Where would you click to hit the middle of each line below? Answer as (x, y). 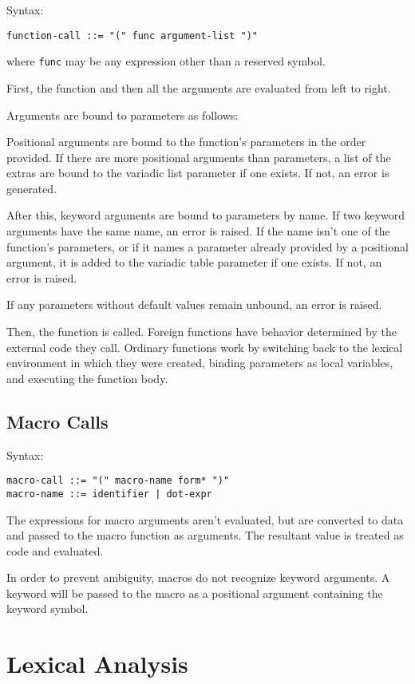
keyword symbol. (47, 609)
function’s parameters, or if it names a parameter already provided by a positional (207, 246)
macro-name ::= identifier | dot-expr (109, 494)
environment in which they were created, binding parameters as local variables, (200, 363)
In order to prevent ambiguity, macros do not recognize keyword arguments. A (198, 577)
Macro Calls (57, 421)
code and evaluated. (55, 550)
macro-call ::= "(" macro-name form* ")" (118, 481)
